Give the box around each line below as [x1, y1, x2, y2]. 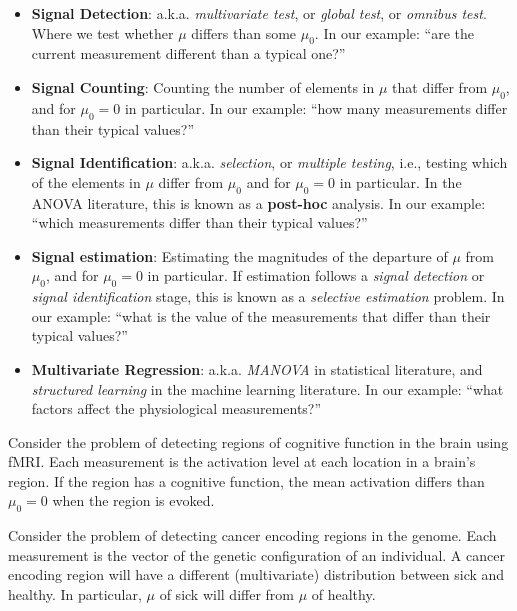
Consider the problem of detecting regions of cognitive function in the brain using [8, 431, 509, 452]
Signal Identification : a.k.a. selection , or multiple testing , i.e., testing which [31, 152, 508, 173]
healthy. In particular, [8, 584, 142, 605]
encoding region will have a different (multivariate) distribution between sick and [8, 564, 505, 585]
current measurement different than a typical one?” [31, 43, 346, 64]
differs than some [191, 22, 297, 43]
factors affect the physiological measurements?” [31, 398, 322, 419]
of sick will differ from [159, 584, 294, 605]
